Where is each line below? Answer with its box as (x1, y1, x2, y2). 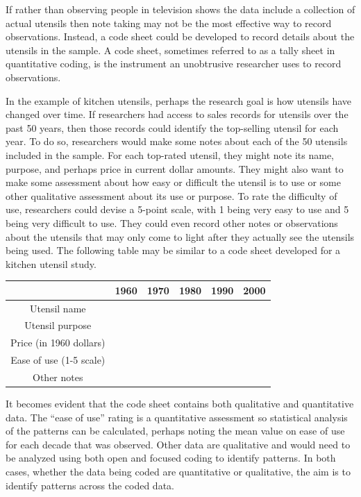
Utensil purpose (24, 318, 92, 332)
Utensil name (29, 301, 86, 315)
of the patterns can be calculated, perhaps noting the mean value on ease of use (6, 423, 345, 438)
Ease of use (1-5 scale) (10, 353, 106, 367)
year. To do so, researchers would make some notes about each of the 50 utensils (6, 134, 348, 149)
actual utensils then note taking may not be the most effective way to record (6, 15, 332, 30)
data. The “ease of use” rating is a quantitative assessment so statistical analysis (6, 410, 348, 424)
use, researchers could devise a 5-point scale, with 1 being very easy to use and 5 (6, 202, 349, 217)
